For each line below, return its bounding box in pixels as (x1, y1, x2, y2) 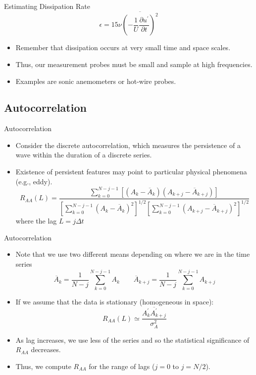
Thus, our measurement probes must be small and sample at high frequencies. (15, 59, 253, 69)
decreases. (31, 344, 61, 355)
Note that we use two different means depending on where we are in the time (15, 249, 250, 259)
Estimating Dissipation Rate (4, 1, 90, 11)
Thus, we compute (15, 361, 71, 371)
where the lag (15, 216, 57, 226)
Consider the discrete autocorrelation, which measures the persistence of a (15, 140, 241, 150)
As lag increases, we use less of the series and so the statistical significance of (15, 334, 250, 345)
